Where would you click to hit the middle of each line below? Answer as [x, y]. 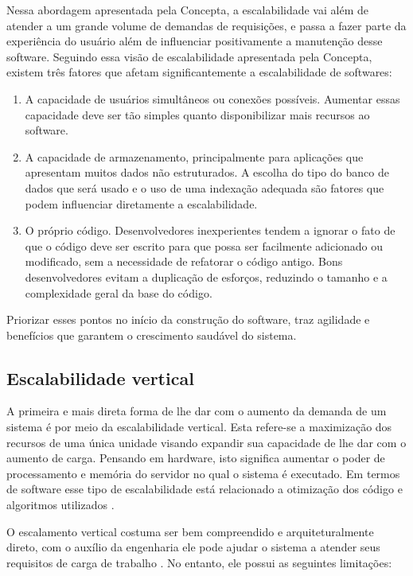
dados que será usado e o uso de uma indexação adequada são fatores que [205, 187]
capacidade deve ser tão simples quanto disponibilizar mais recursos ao [197, 114]
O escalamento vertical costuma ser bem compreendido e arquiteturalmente [190, 531]
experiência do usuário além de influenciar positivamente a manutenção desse [195, 41]
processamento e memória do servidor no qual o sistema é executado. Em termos [203, 473]
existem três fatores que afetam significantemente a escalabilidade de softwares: [199, 72]
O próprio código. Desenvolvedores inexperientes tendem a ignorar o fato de [210, 230]
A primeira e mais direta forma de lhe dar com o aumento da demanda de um [197, 411]
